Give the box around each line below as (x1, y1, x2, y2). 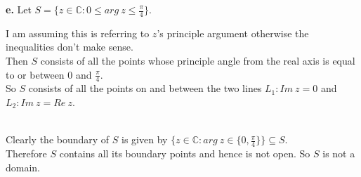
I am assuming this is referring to (6, 25, 150, 40)
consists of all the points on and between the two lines (28, 81, 262, 96)
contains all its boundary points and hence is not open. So (59, 146, 310, 161)
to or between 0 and (6, 67, 92, 81)
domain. (6, 159, 41, 174)
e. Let (6, 2, 32, 16)
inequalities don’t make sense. (6, 39, 133, 54)
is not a (322, 146, 355, 161)
